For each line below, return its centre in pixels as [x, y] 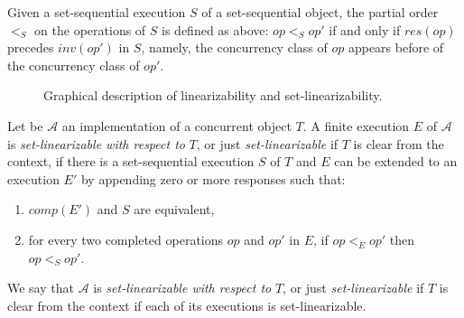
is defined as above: [215, 29]
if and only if [365, 29]
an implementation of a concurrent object [176, 125]
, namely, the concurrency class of [234, 47]
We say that [41, 288]
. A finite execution [356, 125]
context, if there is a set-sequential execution [131, 161]
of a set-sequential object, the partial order [320, 12]
